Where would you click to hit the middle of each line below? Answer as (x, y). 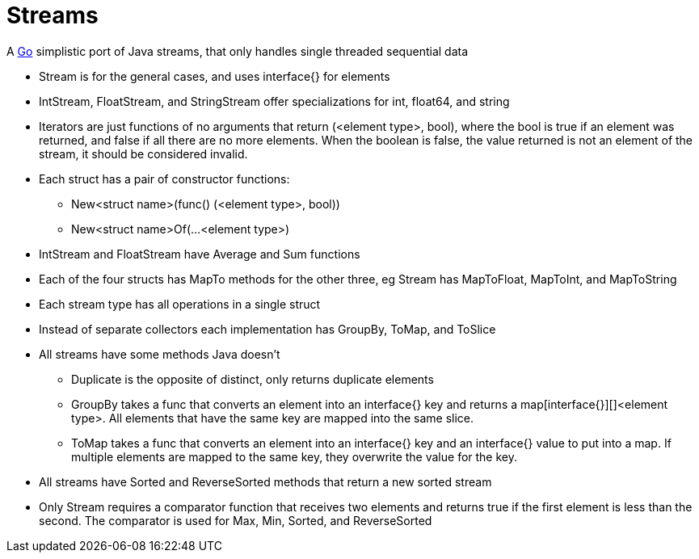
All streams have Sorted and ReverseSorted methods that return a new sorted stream (265, 481)
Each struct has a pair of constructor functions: (164, 179)
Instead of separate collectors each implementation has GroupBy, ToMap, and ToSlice (267, 329)
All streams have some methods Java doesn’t (160, 354)
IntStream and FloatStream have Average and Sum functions (200, 254)
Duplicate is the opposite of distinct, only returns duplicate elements (253, 379)
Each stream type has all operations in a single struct (180, 304)
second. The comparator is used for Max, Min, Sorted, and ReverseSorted (236, 520)
